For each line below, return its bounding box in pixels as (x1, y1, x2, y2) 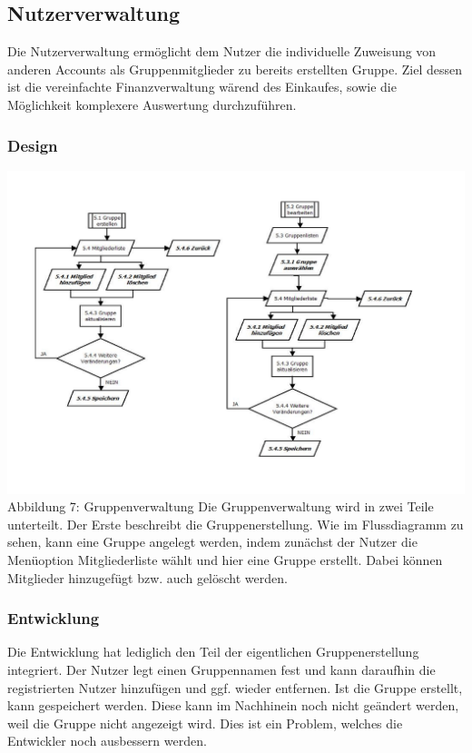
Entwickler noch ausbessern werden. (7, 731, 207, 750)
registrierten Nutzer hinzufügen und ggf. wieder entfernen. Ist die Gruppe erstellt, (7, 678, 463, 697)
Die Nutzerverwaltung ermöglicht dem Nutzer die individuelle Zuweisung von (7, 42, 437, 61)
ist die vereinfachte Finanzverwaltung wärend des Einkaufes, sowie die (7, 77, 397, 96)
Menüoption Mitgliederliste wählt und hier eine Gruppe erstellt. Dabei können (7, 550, 443, 570)
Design (7, 134, 58, 156)
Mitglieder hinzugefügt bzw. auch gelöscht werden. (7, 568, 288, 587)
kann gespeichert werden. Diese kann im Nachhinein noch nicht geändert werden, (7, 696, 459, 715)
